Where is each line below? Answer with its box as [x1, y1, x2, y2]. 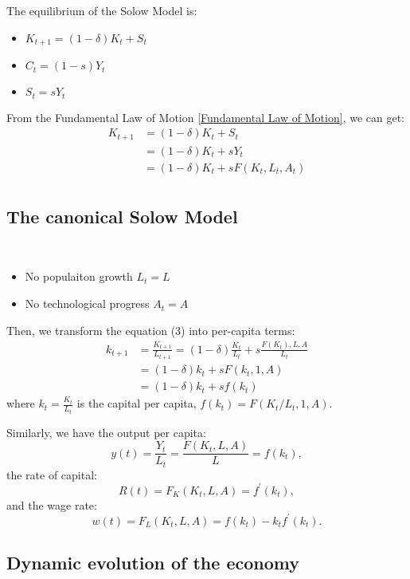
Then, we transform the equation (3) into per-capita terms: [6, 321, 295, 338]
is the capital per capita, [76, 395, 197, 412]
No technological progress [25, 295, 150, 312]
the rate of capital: [6, 466, 97, 482]
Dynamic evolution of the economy [6, 550, 299, 575]
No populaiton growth [25, 268, 133, 285]
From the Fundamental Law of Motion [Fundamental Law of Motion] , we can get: [6, 108, 404, 125]
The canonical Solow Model [6, 204, 238, 229]
